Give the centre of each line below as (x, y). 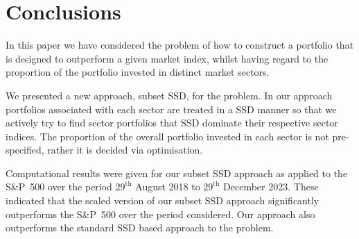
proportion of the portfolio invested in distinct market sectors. (138, 72)
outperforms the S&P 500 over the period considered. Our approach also (160, 214)
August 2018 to (168, 187)
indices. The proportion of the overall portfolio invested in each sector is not (167, 136)
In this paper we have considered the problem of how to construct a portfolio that (180, 45)
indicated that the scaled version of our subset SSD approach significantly (163, 200)
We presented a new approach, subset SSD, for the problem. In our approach (169, 95)
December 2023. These (271, 187)
